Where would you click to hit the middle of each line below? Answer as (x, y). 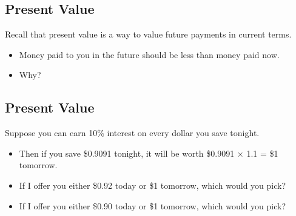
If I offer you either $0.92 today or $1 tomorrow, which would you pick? (153, 185)
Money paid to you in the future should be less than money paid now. (149, 54)
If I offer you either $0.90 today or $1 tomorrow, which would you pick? (153, 205)
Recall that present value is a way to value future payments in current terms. (148, 34)
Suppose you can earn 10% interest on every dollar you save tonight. (132, 133)
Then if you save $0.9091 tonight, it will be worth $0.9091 (127, 153)
